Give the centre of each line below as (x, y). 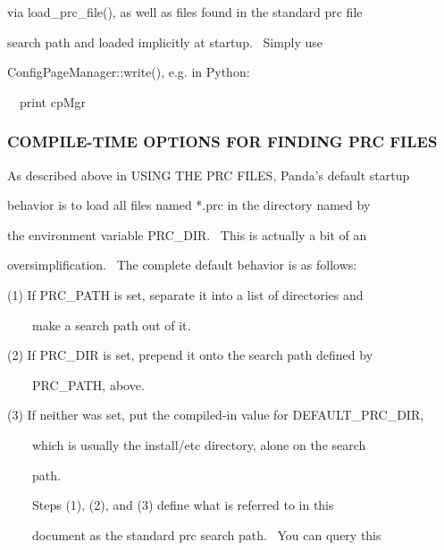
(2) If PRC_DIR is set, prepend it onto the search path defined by (190, 355)
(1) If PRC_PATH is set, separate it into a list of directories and (185, 294)
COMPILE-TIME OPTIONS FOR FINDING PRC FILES (222, 142)
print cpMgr (52, 101)
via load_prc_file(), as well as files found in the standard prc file (185, 12)
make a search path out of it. (111, 325)
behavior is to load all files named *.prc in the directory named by (189, 205)
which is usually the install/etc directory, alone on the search (199, 444)
